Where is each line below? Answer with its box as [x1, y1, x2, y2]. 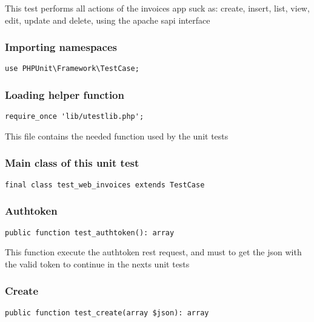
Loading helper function [5, 87, 124, 102]
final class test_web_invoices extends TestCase [5, 180, 205, 189]
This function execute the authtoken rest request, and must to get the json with [5, 246, 302, 258]
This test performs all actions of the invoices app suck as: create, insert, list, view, [5, 2, 310, 14]
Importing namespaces [5, 39, 117, 55]
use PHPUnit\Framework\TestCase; [5, 64, 139, 73]
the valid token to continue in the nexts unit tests [5, 257, 190, 270]
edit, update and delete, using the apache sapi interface [5, 13, 210, 26]
